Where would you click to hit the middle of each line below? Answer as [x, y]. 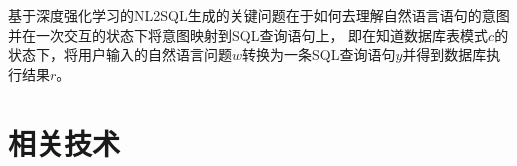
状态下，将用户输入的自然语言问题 [120, 54]
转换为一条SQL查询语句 [319, 54]
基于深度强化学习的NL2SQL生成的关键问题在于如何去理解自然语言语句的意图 [259, 15]
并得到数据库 [444, 54]
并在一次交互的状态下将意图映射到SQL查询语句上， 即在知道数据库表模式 [248, 34]
